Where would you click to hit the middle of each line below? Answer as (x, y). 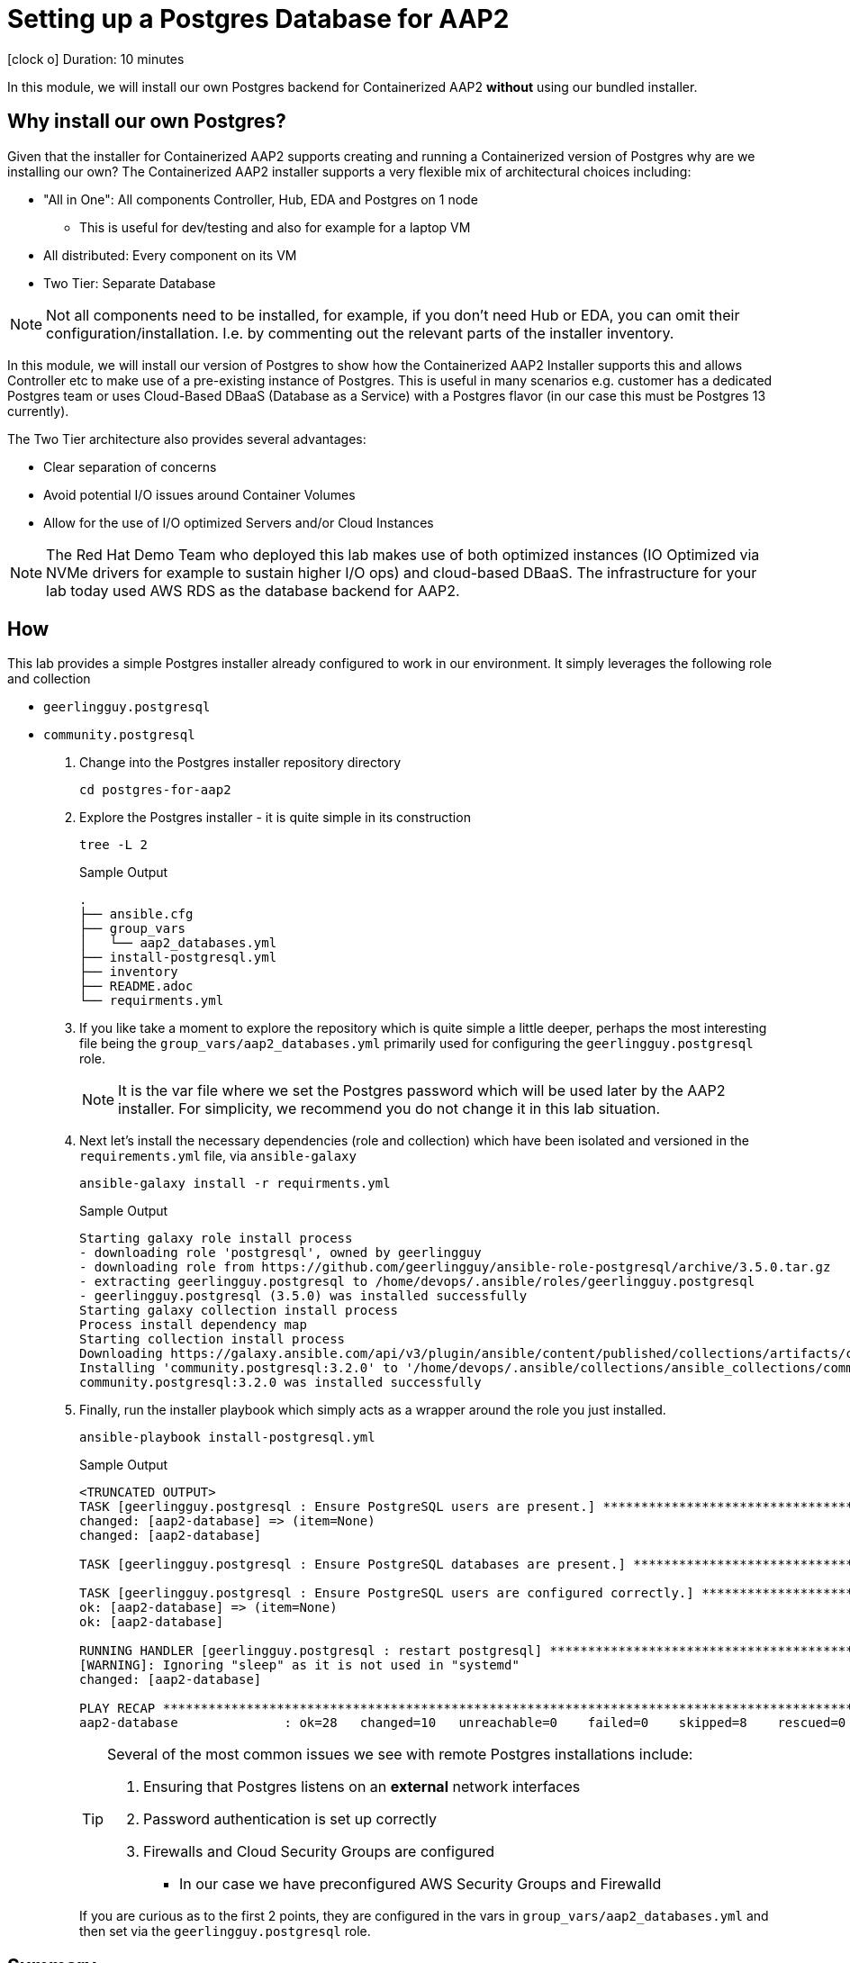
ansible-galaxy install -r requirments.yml (235, 1184)
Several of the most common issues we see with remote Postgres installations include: (400, 1755)
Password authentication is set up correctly (290, 1819)
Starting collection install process (212, 1339)
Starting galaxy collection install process (239, 1311)
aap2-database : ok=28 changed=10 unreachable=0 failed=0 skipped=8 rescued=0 (463, 1723)
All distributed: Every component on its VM (170, 255)
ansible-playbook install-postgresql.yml (227, 1438)
